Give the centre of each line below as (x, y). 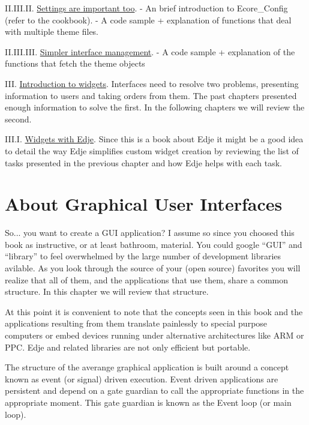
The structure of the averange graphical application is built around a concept (147, 367)
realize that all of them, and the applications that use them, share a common (147, 279)
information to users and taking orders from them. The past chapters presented (151, 95)
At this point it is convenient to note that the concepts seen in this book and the (154, 311)
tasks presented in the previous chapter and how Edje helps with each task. (143, 162)
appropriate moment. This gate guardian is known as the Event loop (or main (148, 402)
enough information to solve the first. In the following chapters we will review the (155, 107)
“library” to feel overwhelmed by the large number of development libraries (143, 256)
